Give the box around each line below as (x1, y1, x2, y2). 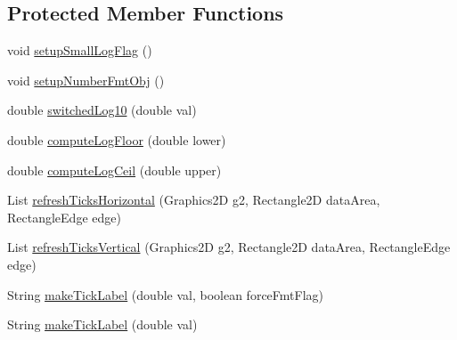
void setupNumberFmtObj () (7, 70, 165, 89)
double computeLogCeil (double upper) (7, 160, 222, 179)
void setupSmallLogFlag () (7, 41, 152, 60)
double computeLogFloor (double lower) (7, 130, 226, 149)
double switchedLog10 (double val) (7, 101, 197, 119)
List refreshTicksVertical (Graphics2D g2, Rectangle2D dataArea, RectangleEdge (7, 238, 451, 256)
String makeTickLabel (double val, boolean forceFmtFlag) (7, 285, 323, 304)
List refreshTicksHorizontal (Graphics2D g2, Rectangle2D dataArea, (7, 190, 380, 209)
